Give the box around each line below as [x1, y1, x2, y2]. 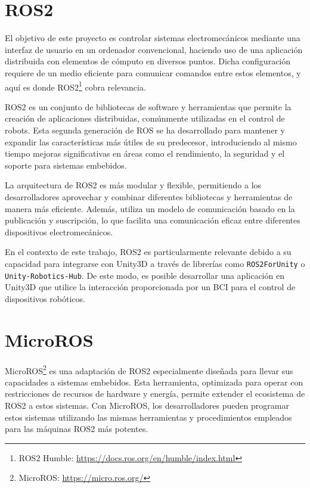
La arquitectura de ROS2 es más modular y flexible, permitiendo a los [5, 179, 262, 191]
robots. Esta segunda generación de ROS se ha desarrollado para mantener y [5, 123, 286, 136]
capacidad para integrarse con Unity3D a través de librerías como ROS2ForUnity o [5, 257, 305, 269]
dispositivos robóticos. [5, 292, 85, 304]
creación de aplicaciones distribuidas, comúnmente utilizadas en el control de [5, 112, 285, 125]
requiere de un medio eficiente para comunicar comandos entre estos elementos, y [5, 66, 301, 79]
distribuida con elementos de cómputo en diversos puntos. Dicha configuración [5, 55, 291, 67]
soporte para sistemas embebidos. [5, 158, 127, 171]
